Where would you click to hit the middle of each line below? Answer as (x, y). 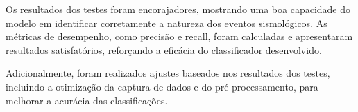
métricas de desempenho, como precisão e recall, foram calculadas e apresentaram (179, 36)
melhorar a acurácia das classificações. (87, 100)
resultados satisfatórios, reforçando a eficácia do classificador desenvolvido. (164, 49)
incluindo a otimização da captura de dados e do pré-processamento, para (162, 86)
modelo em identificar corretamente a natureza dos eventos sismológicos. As (167, 22)
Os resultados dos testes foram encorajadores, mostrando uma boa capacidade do (178, 9)
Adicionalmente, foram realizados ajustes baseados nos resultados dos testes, (168, 73)
